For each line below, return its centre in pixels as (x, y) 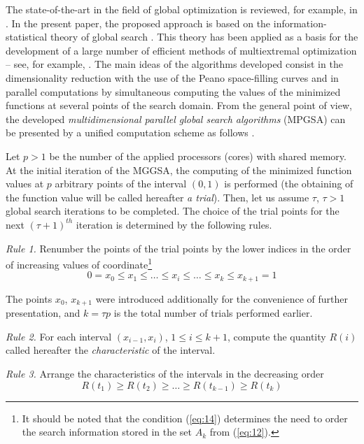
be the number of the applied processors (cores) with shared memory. (198, 156)
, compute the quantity (276, 336)
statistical (27, 37)
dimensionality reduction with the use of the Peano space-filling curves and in (172, 77)
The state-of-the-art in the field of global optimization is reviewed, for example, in (182, 9)
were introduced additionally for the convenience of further (222, 298)
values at (25, 184)
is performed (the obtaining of (289, 184)
